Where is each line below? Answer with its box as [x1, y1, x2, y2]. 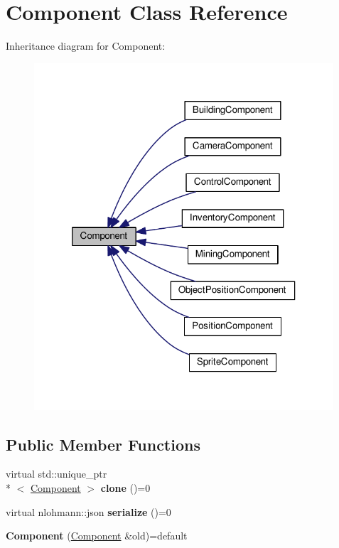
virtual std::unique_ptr [6, 466, 107, 481]
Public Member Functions [6, 433, 200, 455]
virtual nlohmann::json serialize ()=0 [6, 504, 171, 519]
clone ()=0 [100, 480, 151, 495]
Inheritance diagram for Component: [6, 38, 166, 53]
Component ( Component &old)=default [6, 528, 188, 543]
